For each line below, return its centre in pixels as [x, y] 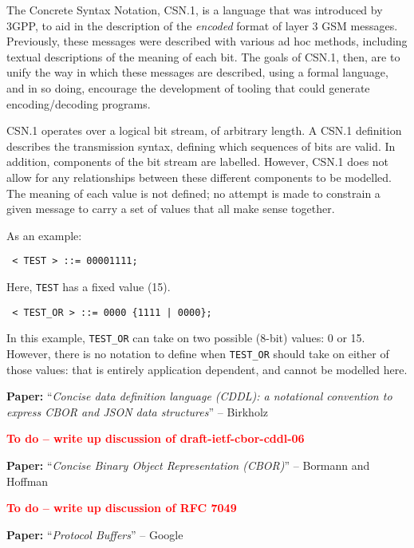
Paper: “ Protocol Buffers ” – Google [95, 534]
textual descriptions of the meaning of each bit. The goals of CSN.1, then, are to [203, 56]
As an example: [44, 235]
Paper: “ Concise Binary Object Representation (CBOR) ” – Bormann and [188, 465]
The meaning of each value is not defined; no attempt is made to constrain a [193, 193]
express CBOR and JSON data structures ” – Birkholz [137, 411]
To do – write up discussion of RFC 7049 [122, 508]
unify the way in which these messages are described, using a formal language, [197, 72]
